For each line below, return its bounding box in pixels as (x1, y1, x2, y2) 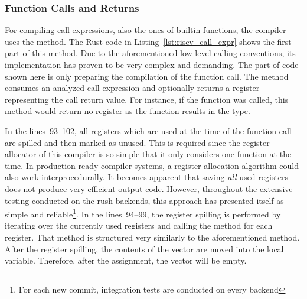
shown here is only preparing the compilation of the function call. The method (5, 70, 289, 82)
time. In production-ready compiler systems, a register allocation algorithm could (5, 159, 299, 171)
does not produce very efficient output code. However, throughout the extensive (5, 182, 293, 194)
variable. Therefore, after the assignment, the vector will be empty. (5, 254, 247, 266)
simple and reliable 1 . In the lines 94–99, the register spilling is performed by (5, 206, 281, 220)
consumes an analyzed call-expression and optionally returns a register (5, 82, 260, 94)
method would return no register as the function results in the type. (5, 105, 250, 117)
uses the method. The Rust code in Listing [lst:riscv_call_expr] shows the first (5, 35, 292, 47)
